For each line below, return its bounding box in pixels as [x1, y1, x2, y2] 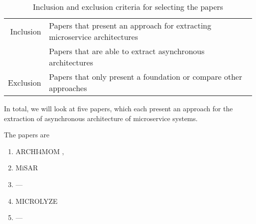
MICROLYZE [15, 195, 58, 206]
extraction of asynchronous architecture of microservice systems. [4, 113, 198, 123]
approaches [49, 82, 87, 94]
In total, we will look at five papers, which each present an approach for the [4, 103, 233, 113]
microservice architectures [49, 31, 138, 42]
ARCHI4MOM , [15, 146, 64, 156]
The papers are [4, 129, 50, 140]
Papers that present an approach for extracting [49, 20, 211, 31]
